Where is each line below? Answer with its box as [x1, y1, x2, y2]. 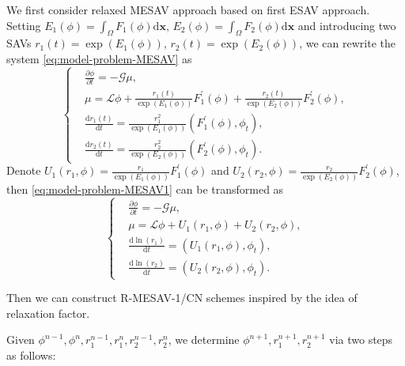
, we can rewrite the [299, 35, 396, 51]
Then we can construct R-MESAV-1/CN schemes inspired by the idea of [6, 289, 358, 306]
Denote [6, 162, 41, 179]
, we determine [168, 331, 240, 348]
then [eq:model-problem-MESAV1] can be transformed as [6, 180, 284, 197]
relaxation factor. [6, 304, 90, 321]
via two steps [329, 331, 393, 348]
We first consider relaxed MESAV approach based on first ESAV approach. [6, 2, 370, 17]
